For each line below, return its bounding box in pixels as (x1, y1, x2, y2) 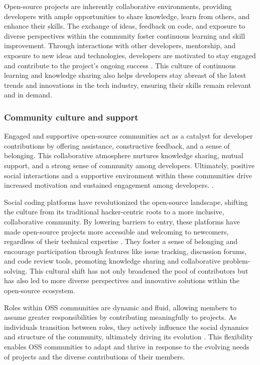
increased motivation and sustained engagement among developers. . (4, 180, 214, 190)
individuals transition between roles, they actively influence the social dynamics (4, 321, 249, 332)
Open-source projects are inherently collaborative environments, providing (4, 1, 232, 11)
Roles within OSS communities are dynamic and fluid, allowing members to (4, 302, 236, 312)
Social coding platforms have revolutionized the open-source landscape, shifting (4, 196, 248, 207)
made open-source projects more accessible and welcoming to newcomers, (4, 226, 229, 236)
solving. (4, 265, 28, 276)
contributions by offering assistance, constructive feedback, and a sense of (4, 140, 230, 151)
